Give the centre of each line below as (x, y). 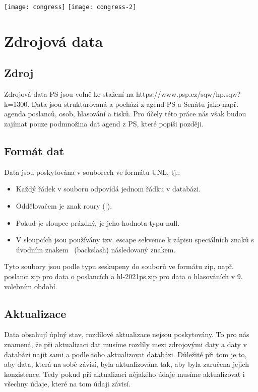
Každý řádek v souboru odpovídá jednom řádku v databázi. (108, 189)
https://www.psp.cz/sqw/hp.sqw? (188, 94)
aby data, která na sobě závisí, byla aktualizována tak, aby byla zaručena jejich (126, 364)
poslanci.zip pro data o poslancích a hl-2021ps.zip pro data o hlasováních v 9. (123, 276)
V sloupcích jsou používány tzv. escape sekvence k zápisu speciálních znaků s (135, 240)
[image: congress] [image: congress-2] (70, 7)
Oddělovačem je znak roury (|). (64, 206)
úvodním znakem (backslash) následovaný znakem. (96, 249)
